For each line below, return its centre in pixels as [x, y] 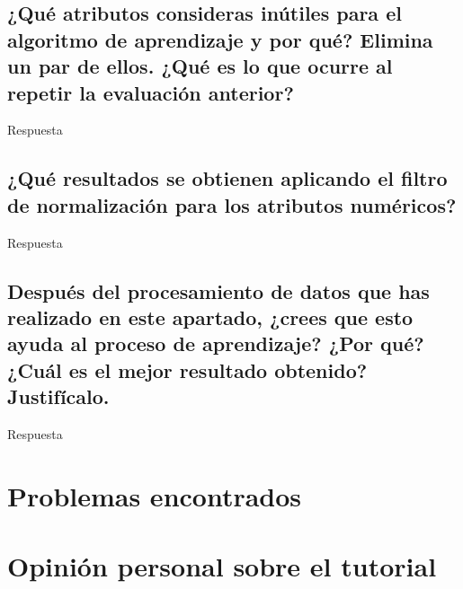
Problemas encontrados [155, 495]
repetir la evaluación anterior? [151, 92]
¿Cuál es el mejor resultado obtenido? [187, 369]
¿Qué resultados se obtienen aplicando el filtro [227, 178]
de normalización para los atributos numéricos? [232, 204]
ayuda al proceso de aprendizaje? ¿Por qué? [216, 343]
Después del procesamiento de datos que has [218, 290]
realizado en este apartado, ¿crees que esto [210, 316]
